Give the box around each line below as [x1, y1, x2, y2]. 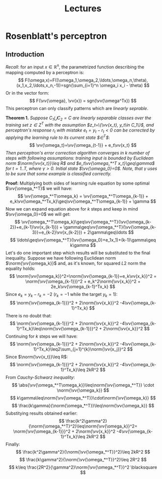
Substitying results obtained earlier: [5, 410, 78, 416]
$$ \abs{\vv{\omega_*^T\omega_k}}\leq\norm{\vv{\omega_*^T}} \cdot [12, 382, 154, 388]
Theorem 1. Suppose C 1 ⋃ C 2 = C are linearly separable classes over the [5, 115, 152, 122]
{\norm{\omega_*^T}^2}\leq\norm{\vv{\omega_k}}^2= [28, 423, 138, 429]
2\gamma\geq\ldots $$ [87, 229, 134, 235]
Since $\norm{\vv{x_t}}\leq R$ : [5, 354, 68, 360]
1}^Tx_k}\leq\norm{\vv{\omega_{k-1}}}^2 [16, 326, 98, 332]
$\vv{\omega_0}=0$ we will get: [5, 211, 71, 217]
